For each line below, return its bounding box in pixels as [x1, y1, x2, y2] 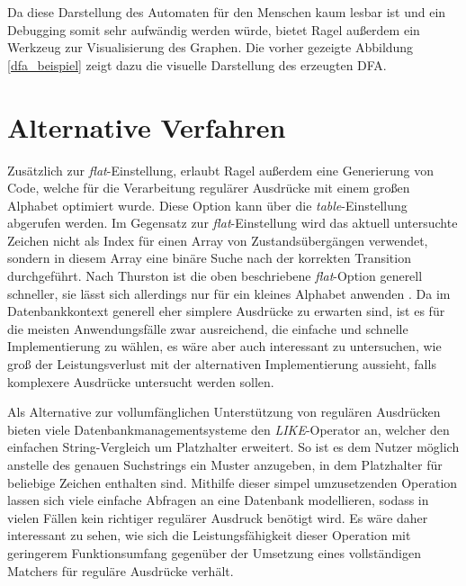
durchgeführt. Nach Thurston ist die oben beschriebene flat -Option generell [7, 266, 423, 285]
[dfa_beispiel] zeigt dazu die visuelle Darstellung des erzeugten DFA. [7, 55, 387, 74]
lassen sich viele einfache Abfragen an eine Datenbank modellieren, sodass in [7, 491, 429, 509]
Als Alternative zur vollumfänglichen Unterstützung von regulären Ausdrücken [7, 402, 441, 421]
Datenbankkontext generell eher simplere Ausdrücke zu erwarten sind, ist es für [7, 302, 445, 320]
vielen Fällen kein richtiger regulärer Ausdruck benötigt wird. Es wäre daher [7, 508, 428, 527]
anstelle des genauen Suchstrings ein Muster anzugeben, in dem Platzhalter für [7, 455, 443, 473]
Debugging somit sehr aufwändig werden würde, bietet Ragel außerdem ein [7, 20, 420, 39]
